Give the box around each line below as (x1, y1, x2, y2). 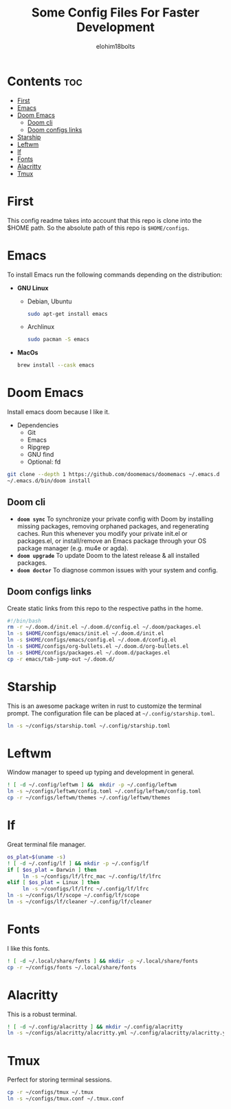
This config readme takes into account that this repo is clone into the (7, 216, 202, 224)
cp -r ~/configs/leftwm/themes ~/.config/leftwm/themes (7, 795, 170, 801)
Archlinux (27, 323, 55, 331)
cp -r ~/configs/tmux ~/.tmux (7, 1089, 94, 1096)
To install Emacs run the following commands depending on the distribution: (7, 270, 223, 279)
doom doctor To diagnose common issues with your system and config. (16, 566, 218, 574)
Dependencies (16, 421, 59, 429)
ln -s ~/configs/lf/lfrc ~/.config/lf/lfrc (22, 885, 149, 892)
